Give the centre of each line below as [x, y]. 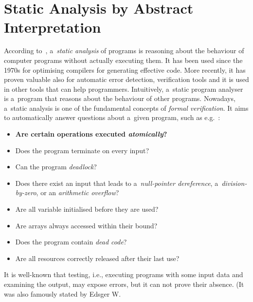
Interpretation [53, 27]
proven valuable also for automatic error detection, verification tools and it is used [126, 79]
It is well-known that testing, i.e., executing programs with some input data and [124, 274]
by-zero [26, 192]
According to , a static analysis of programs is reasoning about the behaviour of [124, 50]
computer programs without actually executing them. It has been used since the [123, 60]
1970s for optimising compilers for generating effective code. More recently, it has [125, 70]
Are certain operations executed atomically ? [91, 134]
